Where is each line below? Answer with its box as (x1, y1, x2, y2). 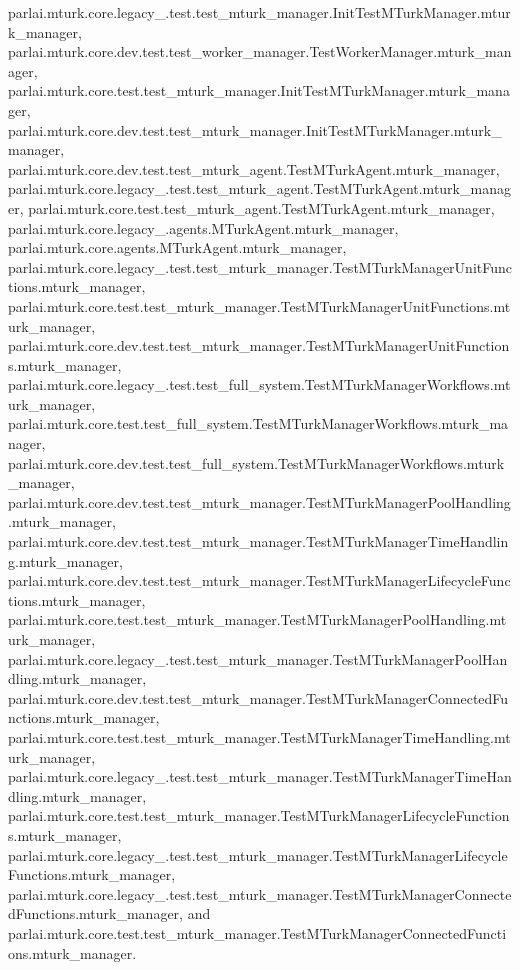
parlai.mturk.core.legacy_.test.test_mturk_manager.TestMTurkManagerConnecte (8, 883, 512, 904)
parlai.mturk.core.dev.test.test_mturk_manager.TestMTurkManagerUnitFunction (8, 335, 510, 356)
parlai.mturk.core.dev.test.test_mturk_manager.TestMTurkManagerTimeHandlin (8, 531, 509, 552)
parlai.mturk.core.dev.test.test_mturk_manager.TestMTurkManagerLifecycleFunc (8, 570, 511, 591)
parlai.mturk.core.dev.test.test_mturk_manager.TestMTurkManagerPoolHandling (8, 491, 511, 512)
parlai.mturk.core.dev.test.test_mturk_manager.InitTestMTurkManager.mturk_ (8, 119, 502, 140)
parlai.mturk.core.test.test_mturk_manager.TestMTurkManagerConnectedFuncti (8, 922, 507, 943)
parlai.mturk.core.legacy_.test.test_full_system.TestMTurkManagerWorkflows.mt (8, 374, 511, 395)
